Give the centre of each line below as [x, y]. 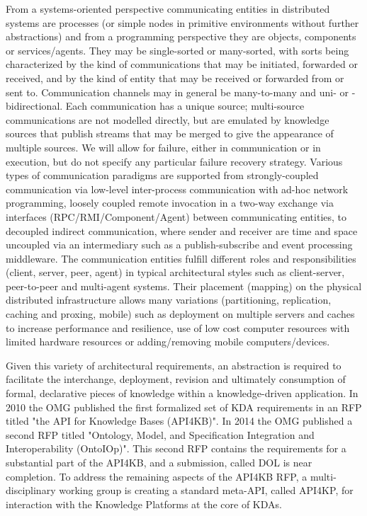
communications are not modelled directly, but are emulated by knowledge [168, 119]
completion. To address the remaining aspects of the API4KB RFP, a [157, 476]
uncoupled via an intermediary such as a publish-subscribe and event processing [179, 245]
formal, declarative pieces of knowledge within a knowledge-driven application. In [182, 393]
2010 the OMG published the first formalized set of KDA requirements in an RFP [184, 407]
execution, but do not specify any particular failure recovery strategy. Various [174, 161]
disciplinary [31, 490]
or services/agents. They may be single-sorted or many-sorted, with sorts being [177, 50]
